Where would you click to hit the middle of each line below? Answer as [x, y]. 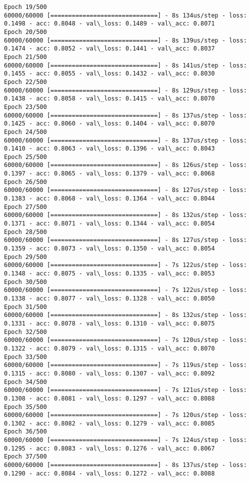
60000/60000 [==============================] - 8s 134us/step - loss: [125, 15]
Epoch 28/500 [25, 232]
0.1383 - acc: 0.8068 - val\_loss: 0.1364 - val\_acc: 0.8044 [110, 199]
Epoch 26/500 [25, 182]
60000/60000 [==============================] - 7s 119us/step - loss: [125, 365]
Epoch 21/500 [25, 57]
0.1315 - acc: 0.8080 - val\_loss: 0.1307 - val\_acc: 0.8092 [110, 373]
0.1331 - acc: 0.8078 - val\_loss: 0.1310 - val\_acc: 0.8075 [110, 323]
